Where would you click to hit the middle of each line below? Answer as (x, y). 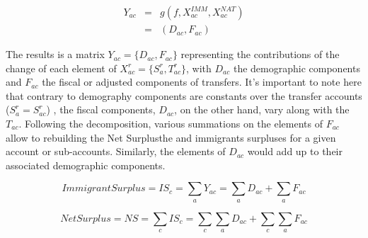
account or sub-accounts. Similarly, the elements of (116, 151)
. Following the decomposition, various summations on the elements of (171, 124)
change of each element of (61, 68)
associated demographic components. (86, 165)
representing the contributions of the (260, 54)
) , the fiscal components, (101, 109)
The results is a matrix (55, 54)
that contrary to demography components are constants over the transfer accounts (184, 95)
